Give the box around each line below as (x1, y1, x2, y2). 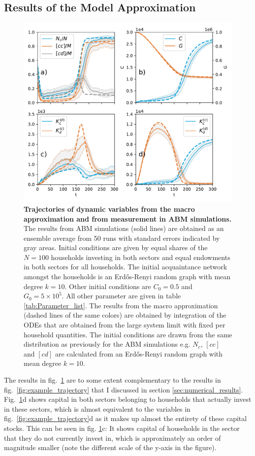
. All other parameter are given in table (62, 291, 181, 301)
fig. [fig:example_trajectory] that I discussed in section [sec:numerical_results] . (4, 384, 243, 394)
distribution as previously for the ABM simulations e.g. (24, 339, 191, 349)
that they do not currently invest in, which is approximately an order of (4, 432, 221, 443)
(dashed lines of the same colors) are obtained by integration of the (24, 310, 226, 320)
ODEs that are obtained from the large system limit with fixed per (24, 320, 225, 330)
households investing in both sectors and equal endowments (51, 252, 230, 262)
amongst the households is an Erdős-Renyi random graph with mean (24, 271, 231, 282)
